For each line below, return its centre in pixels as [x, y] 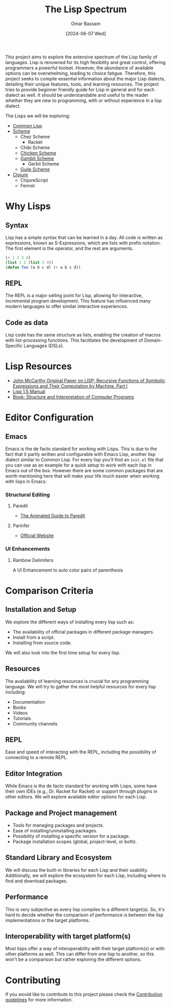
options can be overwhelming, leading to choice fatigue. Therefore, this [80, 73]
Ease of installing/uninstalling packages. [55, 830]
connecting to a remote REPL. [36, 758]
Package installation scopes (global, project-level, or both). [75, 842]
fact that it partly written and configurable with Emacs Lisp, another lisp [80, 454]
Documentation [29, 702]
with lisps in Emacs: [26, 481]
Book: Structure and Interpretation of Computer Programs [73, 397]
